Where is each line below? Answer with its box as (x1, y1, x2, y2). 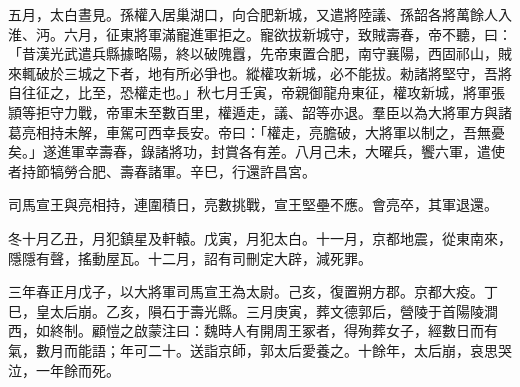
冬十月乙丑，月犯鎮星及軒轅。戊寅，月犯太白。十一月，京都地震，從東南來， (8, 227, 512, 248)
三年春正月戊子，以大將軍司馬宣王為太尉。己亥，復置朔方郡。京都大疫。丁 (8, 281, 498, 302)
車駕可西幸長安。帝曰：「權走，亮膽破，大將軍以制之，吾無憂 (105, 121, 505, 142)
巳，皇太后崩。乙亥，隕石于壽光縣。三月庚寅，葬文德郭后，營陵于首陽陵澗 (8, 300, 498, 321)
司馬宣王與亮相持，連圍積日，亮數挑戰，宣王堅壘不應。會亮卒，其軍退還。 (8, 194, 498, 215)
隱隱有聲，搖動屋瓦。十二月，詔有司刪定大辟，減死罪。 (8, 247, 372, 268)
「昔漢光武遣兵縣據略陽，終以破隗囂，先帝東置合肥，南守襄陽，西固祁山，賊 (8, 43, 512, 64)
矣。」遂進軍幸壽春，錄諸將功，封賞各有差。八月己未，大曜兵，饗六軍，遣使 (8, 141, 505, 162)
